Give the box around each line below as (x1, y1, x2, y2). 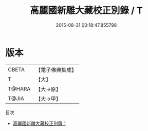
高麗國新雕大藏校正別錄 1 (12, 120, 66, 126)
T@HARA (8, 85, 31, 92)
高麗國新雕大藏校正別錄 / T (30, 5, 143, 16)
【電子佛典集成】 (35, 66, 77, 73)
